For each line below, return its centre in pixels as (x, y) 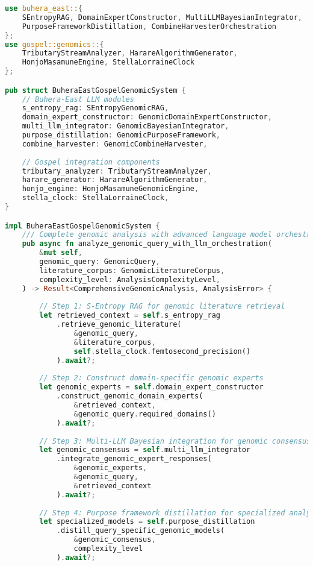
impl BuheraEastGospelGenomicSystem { (82, 226)
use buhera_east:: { (44, 8)
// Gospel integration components (91, 162)
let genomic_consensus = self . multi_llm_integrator (145, 450)
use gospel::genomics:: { (54, 44)
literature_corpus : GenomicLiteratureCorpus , (132, 270)
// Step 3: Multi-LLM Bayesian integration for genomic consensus (175, 441)
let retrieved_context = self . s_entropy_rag (130, 316)
